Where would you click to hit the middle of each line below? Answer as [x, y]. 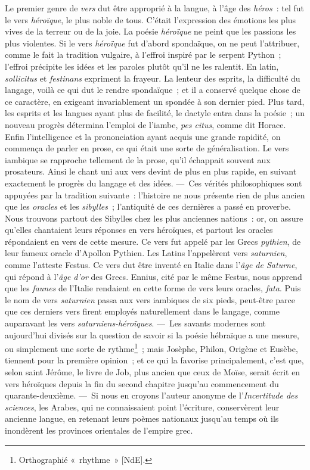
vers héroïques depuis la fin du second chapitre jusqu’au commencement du [142, 383]
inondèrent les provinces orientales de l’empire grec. [99, 430]
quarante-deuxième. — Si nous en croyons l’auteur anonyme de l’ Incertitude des [151, 395]
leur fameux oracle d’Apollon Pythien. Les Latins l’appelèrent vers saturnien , [146, 253]
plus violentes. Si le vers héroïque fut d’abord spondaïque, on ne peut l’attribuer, [152, 43]
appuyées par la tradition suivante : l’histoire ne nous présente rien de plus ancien [155, 194]
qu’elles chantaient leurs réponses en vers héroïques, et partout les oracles [139, 230]
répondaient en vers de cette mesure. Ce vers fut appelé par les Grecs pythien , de [153, 241]
